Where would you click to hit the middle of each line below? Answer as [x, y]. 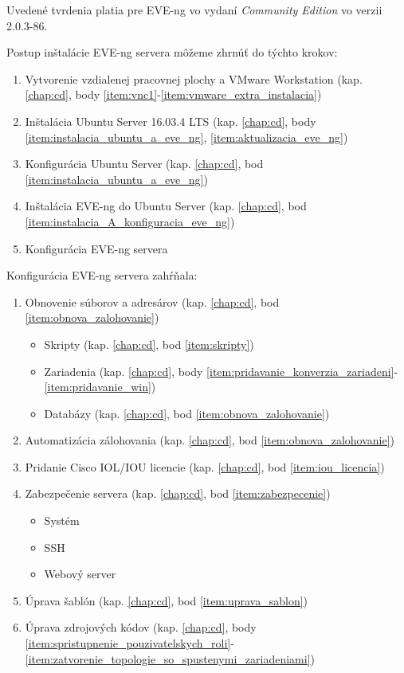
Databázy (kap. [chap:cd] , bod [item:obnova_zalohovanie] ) [187, 413]
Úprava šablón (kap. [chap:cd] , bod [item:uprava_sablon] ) [167, 600]
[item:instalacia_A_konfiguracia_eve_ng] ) [130, 221]
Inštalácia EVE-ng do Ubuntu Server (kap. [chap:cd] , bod [166, 206]
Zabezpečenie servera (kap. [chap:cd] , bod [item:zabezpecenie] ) [178, 493]
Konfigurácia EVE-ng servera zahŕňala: [102, 275]
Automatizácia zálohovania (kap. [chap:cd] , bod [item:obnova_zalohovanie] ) [210, 440]
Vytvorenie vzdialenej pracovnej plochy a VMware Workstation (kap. [194, 78]
